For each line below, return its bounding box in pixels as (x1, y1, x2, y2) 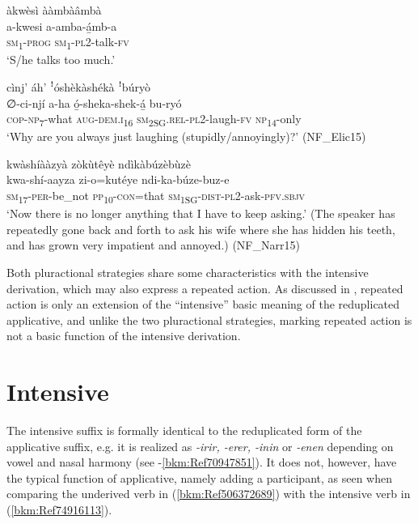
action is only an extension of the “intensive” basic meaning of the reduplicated (6, 296, 400, 313)
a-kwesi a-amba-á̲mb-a (6, 17, 117, 34)
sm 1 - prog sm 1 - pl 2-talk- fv (6, 33, 129, 52)
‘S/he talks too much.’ (6, 51, 116, 68)
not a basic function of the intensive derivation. (6, 327, 241, 344)
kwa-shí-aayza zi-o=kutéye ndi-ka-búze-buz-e (6, 171, 230, 188)
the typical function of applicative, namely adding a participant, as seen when (6, 469, 393, 486)
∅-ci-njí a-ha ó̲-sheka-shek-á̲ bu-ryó (6, 94, 182, 111)
